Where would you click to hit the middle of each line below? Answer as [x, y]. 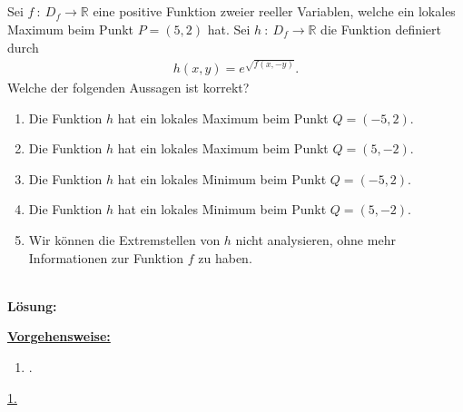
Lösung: [32, 305]
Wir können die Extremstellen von [124, 240]
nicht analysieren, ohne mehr [315, 240]
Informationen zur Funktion [106, 257]
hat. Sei [229, 29]
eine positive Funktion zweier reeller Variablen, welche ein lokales [274, 11]
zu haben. [225, 257]
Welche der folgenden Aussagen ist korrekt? [128, 88]
